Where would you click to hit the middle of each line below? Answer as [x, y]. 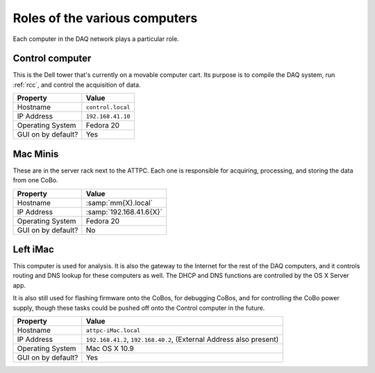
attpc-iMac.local [113, 330]
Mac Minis [36, 154]
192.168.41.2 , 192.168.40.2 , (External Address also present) [182, 339]
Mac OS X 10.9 [110, 348]
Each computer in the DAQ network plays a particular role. [96, 39]
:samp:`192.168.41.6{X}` [124, 211]
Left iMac [34, 249]
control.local [108, 107]
